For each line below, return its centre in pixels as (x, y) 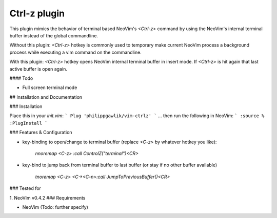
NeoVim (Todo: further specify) (55, 207)
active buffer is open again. (38, 69)
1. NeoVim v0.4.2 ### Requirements (47, 198)
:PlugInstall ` (29, 123)
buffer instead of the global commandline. (54, 35)
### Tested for (25, 188)
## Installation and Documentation (46, 97)
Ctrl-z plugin (37, 13)
